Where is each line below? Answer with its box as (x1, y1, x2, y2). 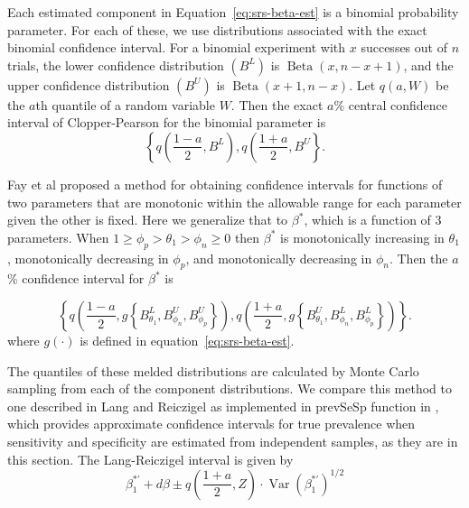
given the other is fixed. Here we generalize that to (7, 210, 288, 229)
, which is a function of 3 (304, 210, 442, 229)
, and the (403, 55, 454, 74)
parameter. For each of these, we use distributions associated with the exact (7, 20, 427, 39)
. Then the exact (230, 95, 324, 114)
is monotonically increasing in (280, 227, 445, 246)
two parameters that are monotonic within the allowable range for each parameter (7, 192, 462, 211)
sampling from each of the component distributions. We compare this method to (7, 379, 452, 398)
